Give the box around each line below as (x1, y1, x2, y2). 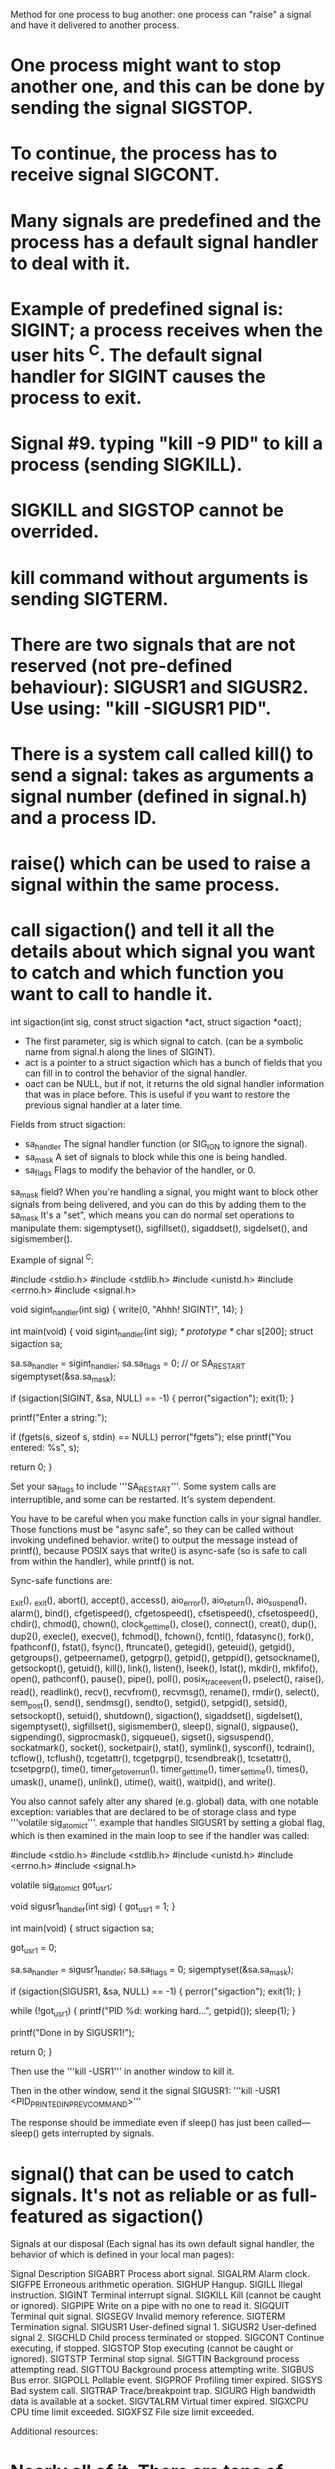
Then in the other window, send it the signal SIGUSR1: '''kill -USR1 (10, 2084, 281, 2096)
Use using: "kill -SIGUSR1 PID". (10, 697, 272, 719)
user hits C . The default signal (10, 340, 263, 367)
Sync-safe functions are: (10, 1574, 113, 1586)
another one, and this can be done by (10, 75, 325, 98)
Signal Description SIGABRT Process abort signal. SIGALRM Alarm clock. (10, 2268, 310, 2280)
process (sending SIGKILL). (10, 454, 243, 476)
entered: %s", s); (10, 1441, 80, 1453)
